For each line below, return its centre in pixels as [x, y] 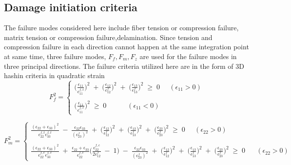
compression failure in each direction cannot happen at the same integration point [126, 47]
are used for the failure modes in [188, 56]
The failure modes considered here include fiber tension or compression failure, [121, 28]
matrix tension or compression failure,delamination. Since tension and [108, 37]
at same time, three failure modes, [55, 56]
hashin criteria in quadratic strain [54, 75]
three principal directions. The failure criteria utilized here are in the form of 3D [124, 66]
